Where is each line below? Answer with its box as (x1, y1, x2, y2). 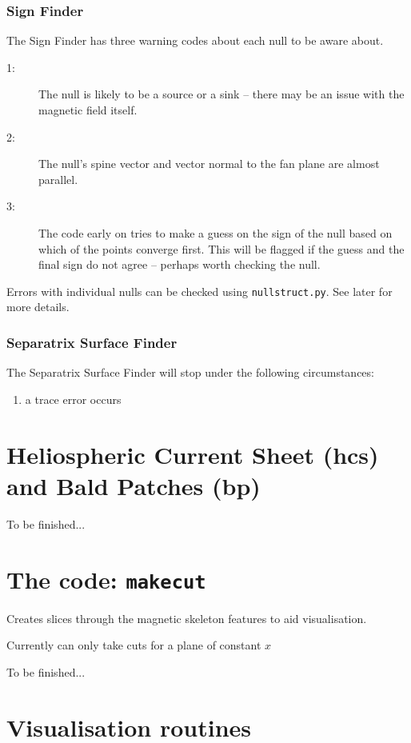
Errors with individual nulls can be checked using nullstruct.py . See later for (6, 282, 393, 299)
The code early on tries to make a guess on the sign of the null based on (38, 224, 393, 241)
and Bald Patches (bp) (6, 469, 261, 501)
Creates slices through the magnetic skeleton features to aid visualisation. (6, 609, 367, 626)
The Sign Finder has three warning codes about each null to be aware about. (6, 32, 384, 49)
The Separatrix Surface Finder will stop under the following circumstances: (6, 364, 374, 381)
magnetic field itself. (38, 102, 138, 118)
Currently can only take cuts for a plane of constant (6, 637, 261, 653)
